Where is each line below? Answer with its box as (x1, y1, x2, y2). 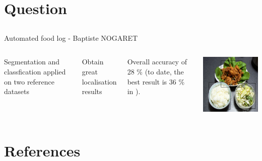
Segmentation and (4, 56, 60, 67)
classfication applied (4, 66, 66, 76)
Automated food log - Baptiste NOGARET (4, 32, 138, 43)
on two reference (4, 76, 55, 87)
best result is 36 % (127, 76, 185, 87)
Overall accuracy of (127, 56, 187, 67)
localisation (82, 76, 117, 87)
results (82, 86, 102, 97)
